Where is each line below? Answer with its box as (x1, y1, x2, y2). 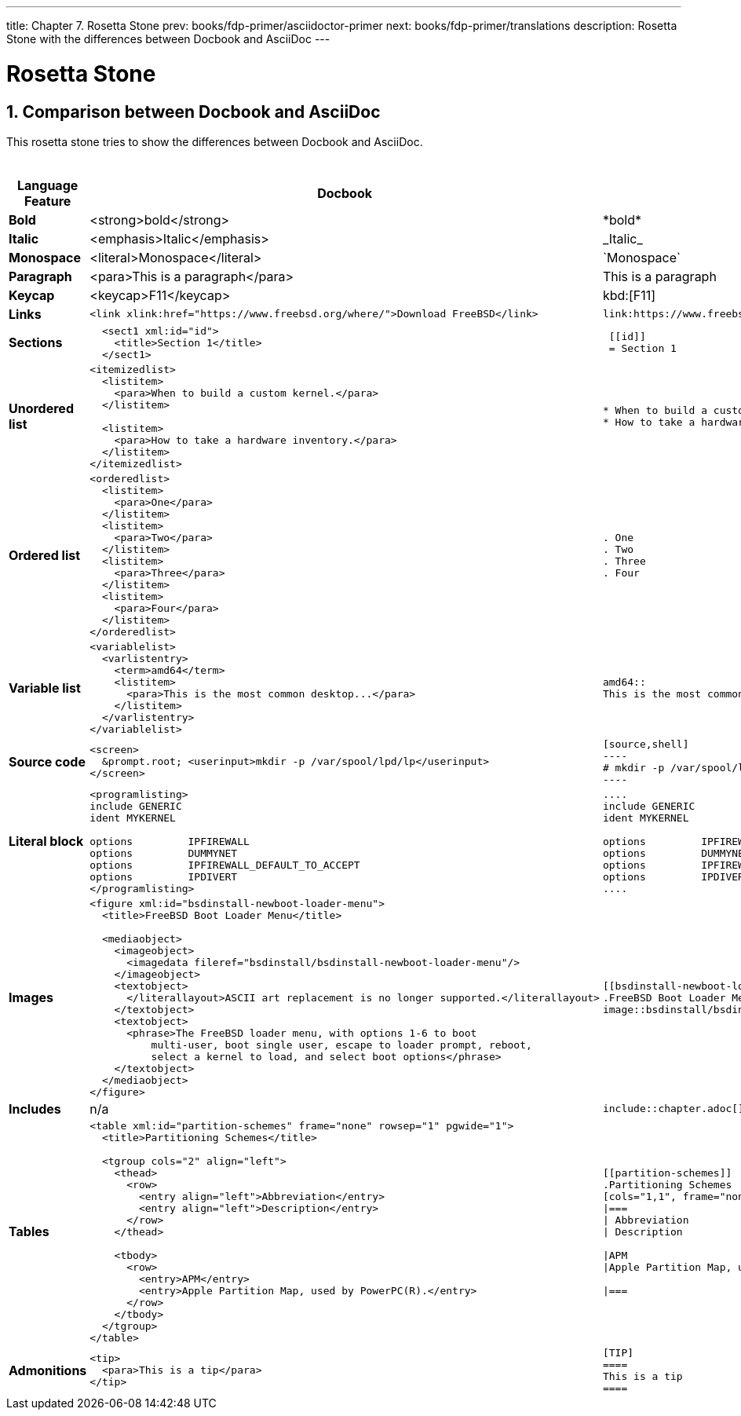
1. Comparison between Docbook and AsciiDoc (6, 101, 381, 122)
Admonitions (9, 1362, 87, 1378)
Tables (9, 1224, 49, 1240)
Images (9, 990, 53, 1006)
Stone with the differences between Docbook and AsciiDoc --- (6, 32, 330, 46)
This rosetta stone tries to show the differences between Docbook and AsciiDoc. (6, 134, 423, 148)
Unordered (9, 401, 74, 417)
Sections (9, 335, 63, 351)
